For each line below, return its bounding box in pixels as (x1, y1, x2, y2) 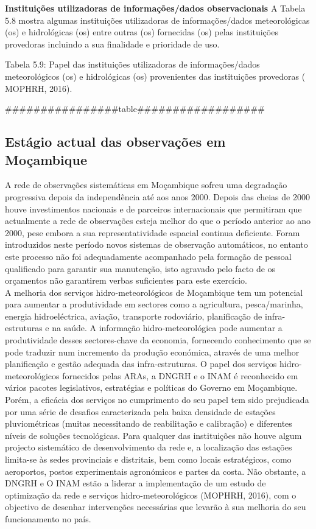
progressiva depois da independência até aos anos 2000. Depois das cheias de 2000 (5, 190, 310, 203)
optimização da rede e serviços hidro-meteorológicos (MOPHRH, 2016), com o (5, 488, 297, 501)
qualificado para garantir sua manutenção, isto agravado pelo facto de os (5, 262, 276, 275)
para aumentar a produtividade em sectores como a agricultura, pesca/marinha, (5, 298, 303, 310)
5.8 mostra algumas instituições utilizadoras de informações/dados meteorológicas (5, 13, 310, 26)
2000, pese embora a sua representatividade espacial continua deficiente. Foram (5, 226, 300, 239)
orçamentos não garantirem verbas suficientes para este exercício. (5, 274, 248, 287)
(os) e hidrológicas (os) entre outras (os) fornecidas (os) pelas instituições (5, 26, 278, 38)
